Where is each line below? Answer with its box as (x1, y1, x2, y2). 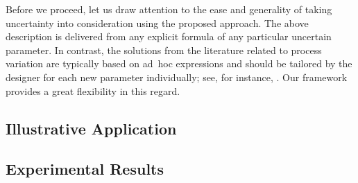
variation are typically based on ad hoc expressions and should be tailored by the (6, 56, 352, 71)
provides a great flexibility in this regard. (6, 83, 180, 98)
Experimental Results (6, 158, 164, 180)
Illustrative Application (6, 117, 177, 139)
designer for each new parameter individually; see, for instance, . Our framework (6, 69, 348, 84)
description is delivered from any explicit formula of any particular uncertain (6, 29, 332, 44)
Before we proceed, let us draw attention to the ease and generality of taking (6, 2, 332, 16)
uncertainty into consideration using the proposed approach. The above (6, 15, 309, 30)
